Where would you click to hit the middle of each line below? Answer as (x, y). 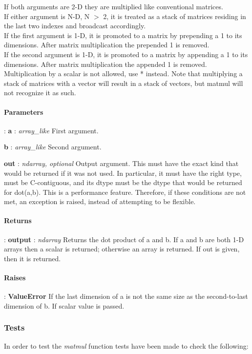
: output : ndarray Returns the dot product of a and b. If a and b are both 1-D (124, 239)
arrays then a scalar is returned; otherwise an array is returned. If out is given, (122, 249)
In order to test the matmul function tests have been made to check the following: (126, 345)
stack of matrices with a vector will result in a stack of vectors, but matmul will (124, 83)
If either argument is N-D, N (47, 16)
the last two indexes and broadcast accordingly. (75, 26)
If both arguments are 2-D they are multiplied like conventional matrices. (114, 6)
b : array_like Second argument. (53, 147)
